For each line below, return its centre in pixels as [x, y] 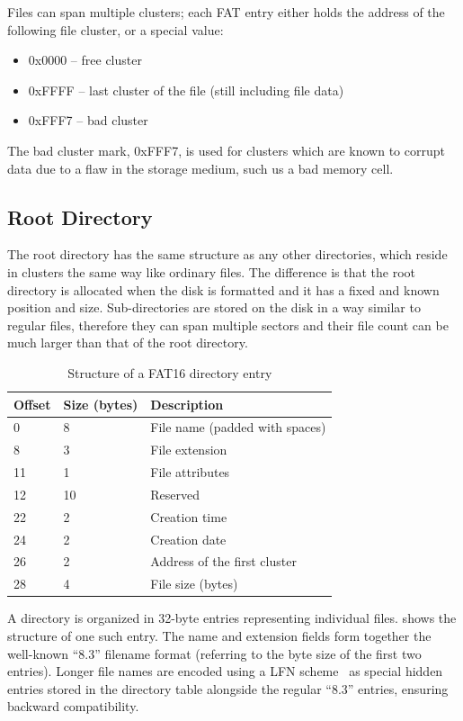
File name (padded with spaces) [238, 427]
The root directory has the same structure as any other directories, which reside [227, 254]
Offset [32, 404]
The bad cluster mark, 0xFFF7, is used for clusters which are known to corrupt [226, 150]
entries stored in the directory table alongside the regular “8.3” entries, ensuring [228, 688]
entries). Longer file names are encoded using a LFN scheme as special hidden [225, 671]
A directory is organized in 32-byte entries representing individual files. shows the [232, 618]
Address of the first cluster [223, 561]
